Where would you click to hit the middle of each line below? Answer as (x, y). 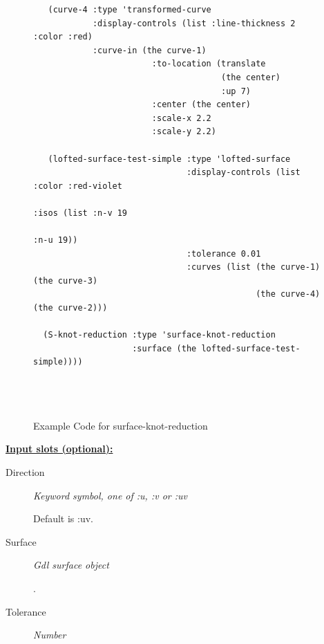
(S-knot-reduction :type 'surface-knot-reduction (159, 335)
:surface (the (164, 348)
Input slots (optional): (59, 449)
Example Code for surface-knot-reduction (121, 425)
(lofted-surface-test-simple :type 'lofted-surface (169, 159)
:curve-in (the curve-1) (149, 50)
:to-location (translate (209, 64)
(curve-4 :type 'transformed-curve (130, 10)
